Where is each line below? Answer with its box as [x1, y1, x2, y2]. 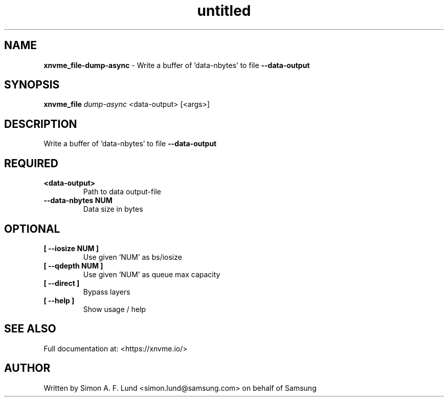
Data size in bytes [83, 205, 143, 214]
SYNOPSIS [4, 78, 60, 92]
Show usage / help [83, 304, 146, 314]
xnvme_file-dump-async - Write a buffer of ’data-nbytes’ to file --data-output [43, 60, 310, 70]
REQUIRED [4, 157, 58, 170]
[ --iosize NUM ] [43, 243, 99, 253]
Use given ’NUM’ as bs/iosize [83, 252, 182, 261]
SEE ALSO [4, 322, 56, 336]
